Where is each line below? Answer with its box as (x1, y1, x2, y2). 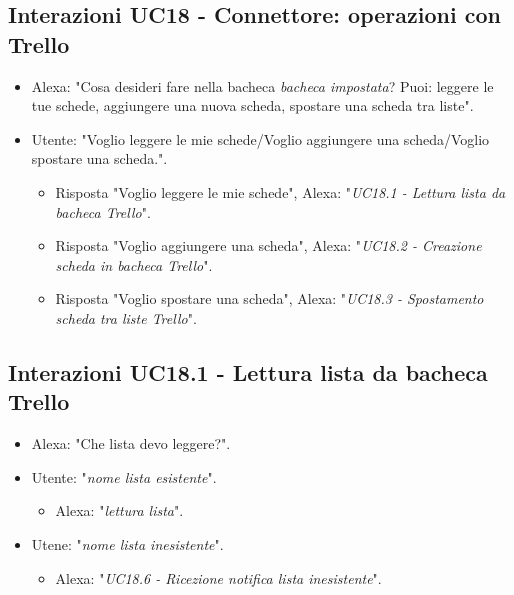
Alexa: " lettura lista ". (55, 500, 184, 521)
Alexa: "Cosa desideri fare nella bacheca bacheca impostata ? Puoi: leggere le (31, 75, 494, 96)
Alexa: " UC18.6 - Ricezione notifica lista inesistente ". (55, 567, 382, 588)
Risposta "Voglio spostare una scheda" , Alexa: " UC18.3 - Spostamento (55, 288, 484, 309)
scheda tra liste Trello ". (55, 307, 197, 328)
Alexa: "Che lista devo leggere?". (31, 433, 231, 454)
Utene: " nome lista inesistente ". (31, 533, 224, 554)
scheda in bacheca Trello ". (55, 254, 213, 275)
